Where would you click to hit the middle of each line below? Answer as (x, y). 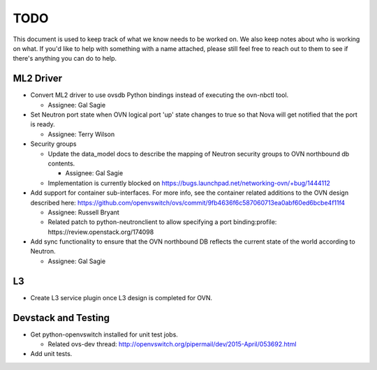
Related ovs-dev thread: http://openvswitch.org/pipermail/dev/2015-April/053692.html (172, 344)
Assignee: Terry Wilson (81, 134)
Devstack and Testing (61, 318)
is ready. (43, 124)
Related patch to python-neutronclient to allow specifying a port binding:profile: (162, 222)
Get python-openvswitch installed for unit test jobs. (104, 334)
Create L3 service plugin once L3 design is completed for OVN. (121, 297)
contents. (61, 163)
